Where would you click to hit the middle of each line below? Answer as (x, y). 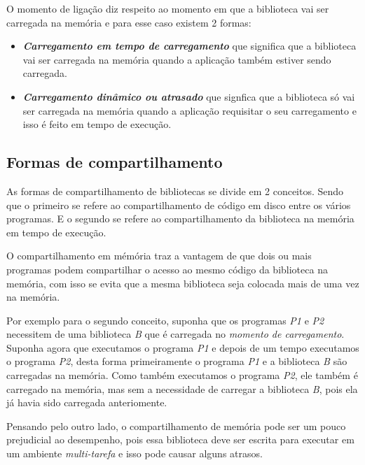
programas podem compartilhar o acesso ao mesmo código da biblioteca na (167, 269)
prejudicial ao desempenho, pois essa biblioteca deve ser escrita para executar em (180, 439)
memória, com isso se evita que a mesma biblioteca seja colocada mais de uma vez (183, 283)
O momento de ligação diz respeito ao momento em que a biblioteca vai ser (168, 8)
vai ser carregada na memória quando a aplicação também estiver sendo (177, 59)
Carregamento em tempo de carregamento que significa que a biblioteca (190, 46)
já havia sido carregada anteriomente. (87, 402)
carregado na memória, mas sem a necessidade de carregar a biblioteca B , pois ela (182, 388)
